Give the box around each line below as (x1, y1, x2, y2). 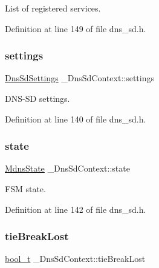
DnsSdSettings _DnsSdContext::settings (5, 72, 154, 84)
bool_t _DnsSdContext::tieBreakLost (5, 252, 146, 265)
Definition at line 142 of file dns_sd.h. (5, 203, 146, 215)
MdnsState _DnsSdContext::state (5, 162, 130, 175)
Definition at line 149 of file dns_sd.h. (5, 22, 146, 35)
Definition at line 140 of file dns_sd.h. (5, 112, 146, 125)
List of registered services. (5, 2, 101, 14)
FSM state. (5, 183, 46, 195)
